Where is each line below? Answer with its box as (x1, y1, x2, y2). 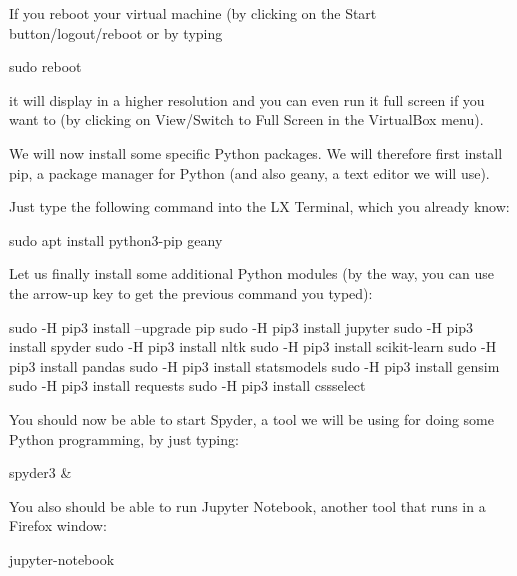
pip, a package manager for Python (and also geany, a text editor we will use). (9, 162, 490, 183)
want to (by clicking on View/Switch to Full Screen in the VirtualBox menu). (9, 109, 484, 130)
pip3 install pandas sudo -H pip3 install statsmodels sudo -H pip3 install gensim (9, 355, 500, 376)
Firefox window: (9, 515, 107, 536)
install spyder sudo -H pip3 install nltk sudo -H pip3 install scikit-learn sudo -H (9, 336, 497, 357)
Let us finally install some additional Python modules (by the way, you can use (9, 263, 494, 284)
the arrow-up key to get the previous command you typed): (9, 282, 373, 303)
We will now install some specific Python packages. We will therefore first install (9, 142, 503, 163)
